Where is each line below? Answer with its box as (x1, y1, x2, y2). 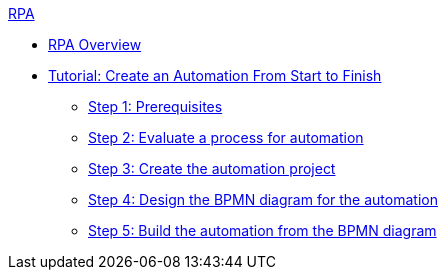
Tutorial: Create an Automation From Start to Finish (48, 67, 382, 84)
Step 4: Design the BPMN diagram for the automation (88, 191, 438, 208)
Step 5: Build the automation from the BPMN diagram (88, 222, 437, 239)
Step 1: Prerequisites (88, 98, 223, 115)
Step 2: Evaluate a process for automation (88, 129, 364, 146)
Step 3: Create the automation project (88, 160, 336, 177)
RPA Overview (48, 36, 142, 53)
